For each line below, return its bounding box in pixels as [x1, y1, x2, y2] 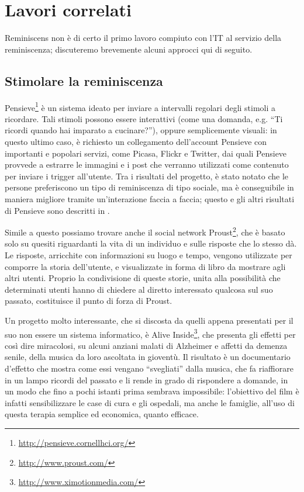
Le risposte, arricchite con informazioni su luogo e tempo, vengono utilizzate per [5, 248, 292, 261]
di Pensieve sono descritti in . [5, 204, 110, 216]
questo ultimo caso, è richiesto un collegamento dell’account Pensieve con [5, 135, 267, 147]
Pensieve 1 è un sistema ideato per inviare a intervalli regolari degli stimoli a [5, 99, 276, 113]
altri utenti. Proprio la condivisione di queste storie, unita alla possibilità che [5, 272, 281, 284]
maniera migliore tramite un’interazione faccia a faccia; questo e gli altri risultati [5, 192, 295, 205]
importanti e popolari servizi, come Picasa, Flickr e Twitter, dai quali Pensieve [5, 147, 287, 159]
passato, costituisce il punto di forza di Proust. [5, 294, 172, 307]
